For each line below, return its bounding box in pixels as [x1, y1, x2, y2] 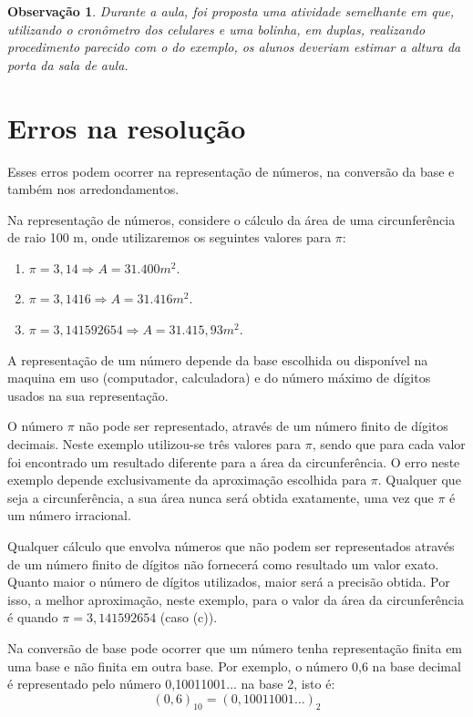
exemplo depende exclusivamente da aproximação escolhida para [7, 470, 367, 489]
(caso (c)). [159, 608, 218, 627]
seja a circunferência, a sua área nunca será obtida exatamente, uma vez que [7, 487, 434, 507]
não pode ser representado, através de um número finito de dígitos [78, 416, 448, 435]
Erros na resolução [7, 108, 246, 146]
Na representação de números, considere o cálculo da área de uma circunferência [7, 210, 456, 229]
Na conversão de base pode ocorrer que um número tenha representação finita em [7, 638, 463, 657]
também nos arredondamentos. [7, 179, 180, 199]
